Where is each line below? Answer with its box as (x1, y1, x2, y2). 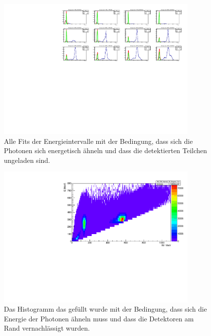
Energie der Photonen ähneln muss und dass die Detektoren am (4, 313, 194, 323)
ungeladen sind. (4, 155, 50, 165)
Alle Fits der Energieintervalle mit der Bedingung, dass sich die (4, 136, 193, 146)
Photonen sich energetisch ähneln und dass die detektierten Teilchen (4, 145, 207, 156)
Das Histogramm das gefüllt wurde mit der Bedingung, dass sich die (4, 304, 207, 314)
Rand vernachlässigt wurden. (4, 323, 90, 333)
